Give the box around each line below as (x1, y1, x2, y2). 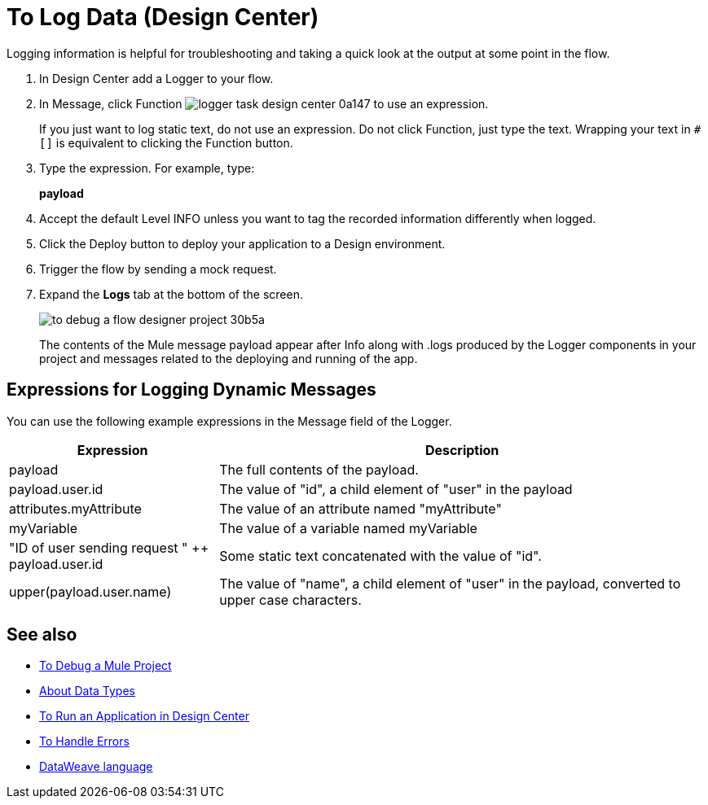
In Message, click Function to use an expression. (39, 96, 489, 111)
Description (424, 441, 499, 458)
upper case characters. (219, 591, 362, 608)
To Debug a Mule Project (39, 658, 172, 673)
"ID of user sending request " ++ (9, 539, 209, 556)
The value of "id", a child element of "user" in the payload (219, 480, 573, 497)
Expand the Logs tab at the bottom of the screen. (39, 287, 303, 301)
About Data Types (39, 684, 135, 698)
